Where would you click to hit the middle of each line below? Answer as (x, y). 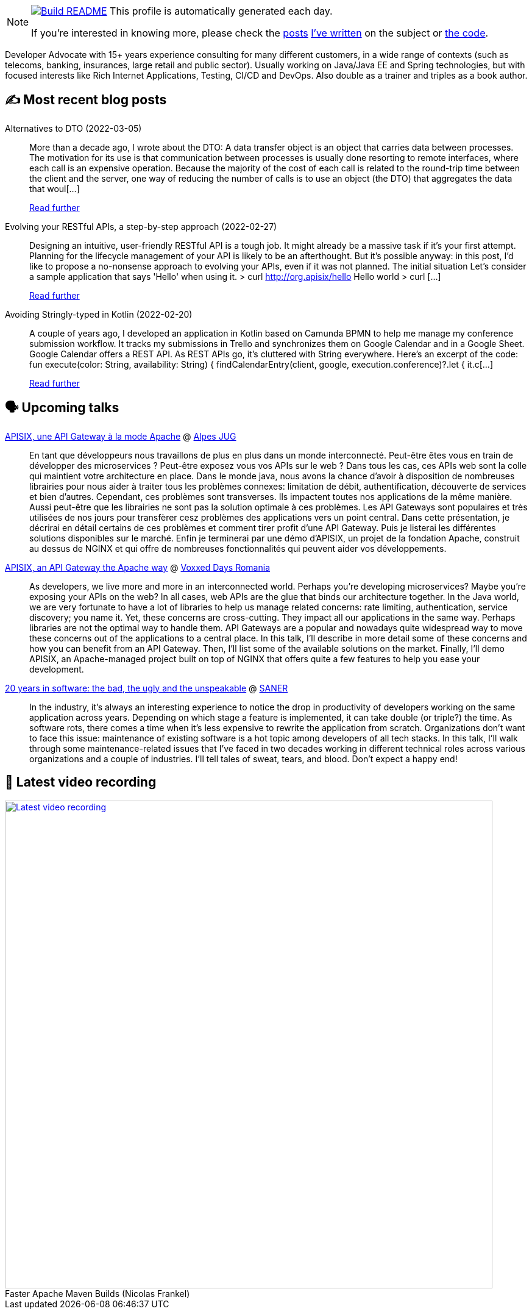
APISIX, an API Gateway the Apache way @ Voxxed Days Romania (138, 567)
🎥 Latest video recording (81, 782)
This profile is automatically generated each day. (221, 11)
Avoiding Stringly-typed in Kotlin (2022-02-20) (99, 314)
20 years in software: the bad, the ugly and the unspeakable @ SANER (147, 688)
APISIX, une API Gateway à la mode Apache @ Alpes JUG (121, 436)
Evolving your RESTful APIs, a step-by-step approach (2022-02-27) (141, 226)
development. (57, 669)
